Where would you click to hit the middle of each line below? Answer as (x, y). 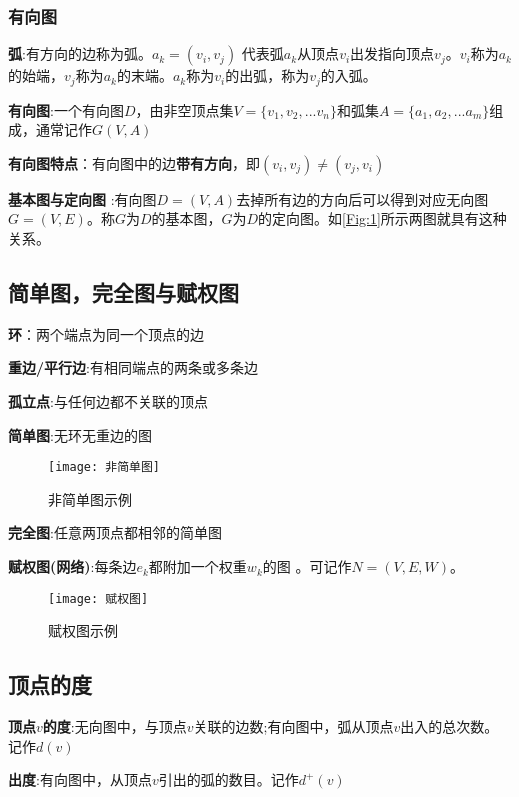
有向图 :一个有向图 (66, 109)
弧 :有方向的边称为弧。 (80, 53)
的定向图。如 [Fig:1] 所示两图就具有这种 (382, 218)
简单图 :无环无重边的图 (80, 434)
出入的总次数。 (449, 726)
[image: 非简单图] (104, 467)
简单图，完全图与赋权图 (123, 292)
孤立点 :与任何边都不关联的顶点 (108, 401)
